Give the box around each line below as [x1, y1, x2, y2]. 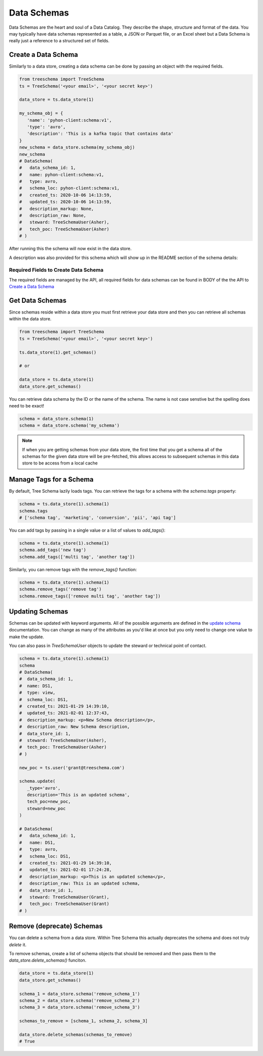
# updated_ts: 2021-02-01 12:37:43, [19, 710, 110, 716]
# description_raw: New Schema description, [19, 724, 130, 730]
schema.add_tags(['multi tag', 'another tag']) [19, 554, 135, 559]
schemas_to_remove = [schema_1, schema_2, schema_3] [19, 1018, 148, 1024]
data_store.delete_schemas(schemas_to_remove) [19, 1032, 132, 1037]
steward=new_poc [27, 806, 66, 811]
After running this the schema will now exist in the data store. [9, 246, 131, 252]
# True [19, 1038, 35, 1044]
